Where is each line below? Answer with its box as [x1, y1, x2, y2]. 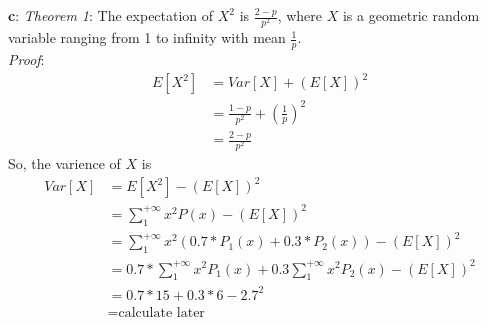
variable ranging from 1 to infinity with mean [8, 27, 286, 48]
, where [277, 5, 323, 25]
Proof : [8, 48, 45, 69]
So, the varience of [8, 153, 121, 174]
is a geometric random [342, 5, 480, 25]
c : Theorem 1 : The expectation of [8, 5, 214, 25]
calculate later [118, 305, 205, 320]
